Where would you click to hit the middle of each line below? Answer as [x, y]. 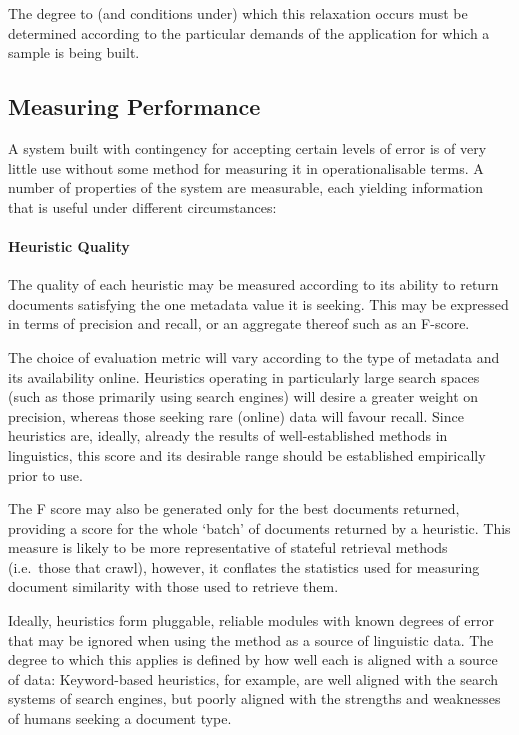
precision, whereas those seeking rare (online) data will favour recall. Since [236, 415]
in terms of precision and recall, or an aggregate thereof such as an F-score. [239, 323]
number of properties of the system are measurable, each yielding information [245, 187]
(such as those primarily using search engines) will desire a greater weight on [243, 396]
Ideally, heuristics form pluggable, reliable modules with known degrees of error [251, 620]
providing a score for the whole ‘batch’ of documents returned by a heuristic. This [259, 527]
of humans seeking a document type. [120, 718]
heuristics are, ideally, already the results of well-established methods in [228, 435]
